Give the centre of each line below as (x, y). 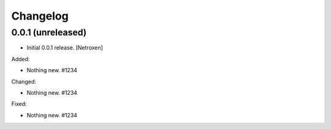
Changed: (24, 81)
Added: (21, 59)
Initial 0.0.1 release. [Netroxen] (65, 48)
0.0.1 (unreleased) (49, 32)
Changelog (40, 16)
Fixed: (19, 104)
